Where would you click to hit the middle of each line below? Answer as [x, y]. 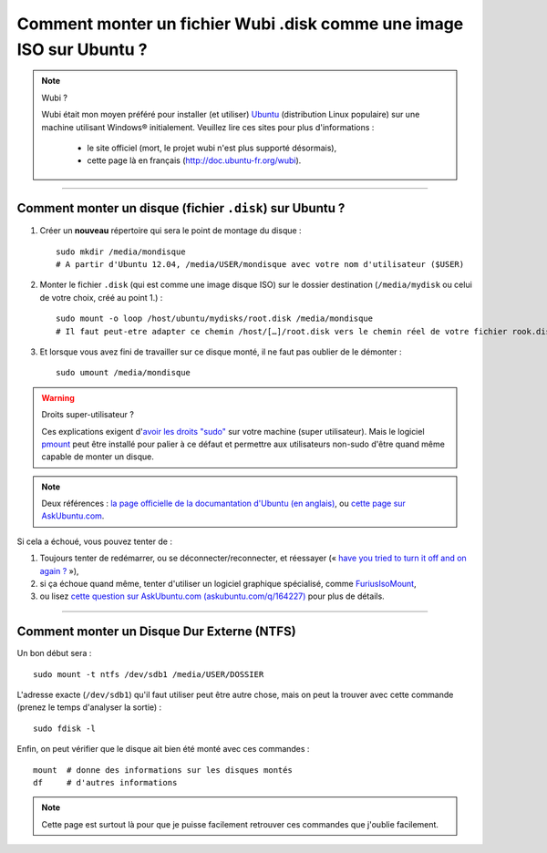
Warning [58, 397]
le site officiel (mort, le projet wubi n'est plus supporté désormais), [212, 148]
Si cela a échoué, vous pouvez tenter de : [95, 541]
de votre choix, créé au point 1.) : [101, 297]
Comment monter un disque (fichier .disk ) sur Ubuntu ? [181, 208]
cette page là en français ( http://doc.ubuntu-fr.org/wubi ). [194, 160]
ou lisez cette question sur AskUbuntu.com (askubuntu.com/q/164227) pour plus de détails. [212, 596]
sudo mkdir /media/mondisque [121, 252]
